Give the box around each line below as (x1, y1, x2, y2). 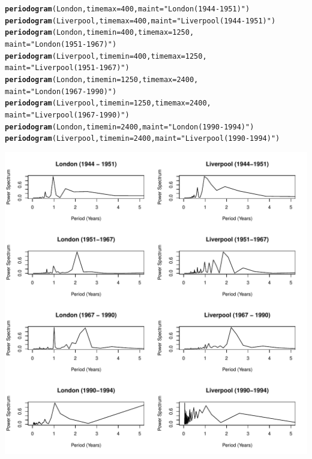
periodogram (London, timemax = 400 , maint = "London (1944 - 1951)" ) (5, 5, 250, 13)
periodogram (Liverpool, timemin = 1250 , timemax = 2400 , (5, 99, 211, 108)
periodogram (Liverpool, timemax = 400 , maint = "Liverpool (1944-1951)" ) (5, 16, 276, 25)
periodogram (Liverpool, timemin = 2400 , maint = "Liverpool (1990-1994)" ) (5, 134, 280, 143)
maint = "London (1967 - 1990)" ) (5, 87, 117, 96)
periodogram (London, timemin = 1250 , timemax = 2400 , (5, 75, 199, 84)
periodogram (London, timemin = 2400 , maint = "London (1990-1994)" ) (5, 122, 254, 131)
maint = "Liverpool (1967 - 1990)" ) (5, 110, 130, 119)
